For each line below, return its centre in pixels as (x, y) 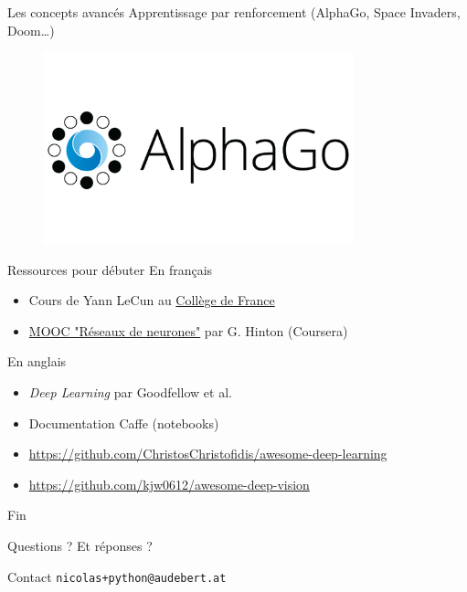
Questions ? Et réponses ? (80, 545)
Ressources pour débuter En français (110, 269)
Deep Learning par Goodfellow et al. (130, 391)
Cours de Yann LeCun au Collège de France (152, 300)
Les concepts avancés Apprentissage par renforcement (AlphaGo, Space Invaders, (234, 12)
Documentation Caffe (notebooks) (124, 423)
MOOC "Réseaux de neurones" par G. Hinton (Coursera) (188, 330)
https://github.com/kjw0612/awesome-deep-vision (169, 484)
